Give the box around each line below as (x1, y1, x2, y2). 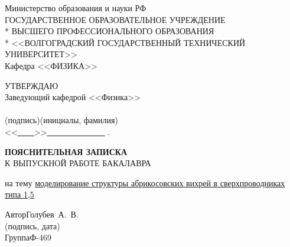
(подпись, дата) (5, 219, 60, 232)
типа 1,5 (5, 188, 34, 200)
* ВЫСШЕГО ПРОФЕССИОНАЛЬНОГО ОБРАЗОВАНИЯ (5, 25, 214, 37)
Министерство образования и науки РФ (5, 2, 146, 14)
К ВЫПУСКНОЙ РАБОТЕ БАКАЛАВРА (5, 157, 151, 169)
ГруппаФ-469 (5, 231, 51, 243)
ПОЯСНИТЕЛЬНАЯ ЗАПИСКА (5, 145, 128, 157)
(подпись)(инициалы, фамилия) (5, 114, 118, 126)
